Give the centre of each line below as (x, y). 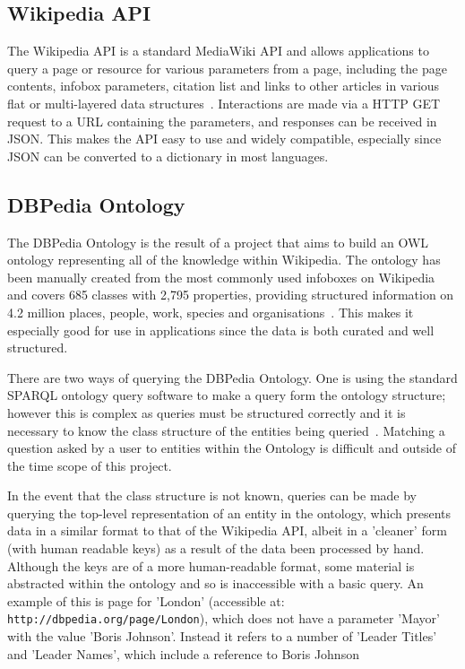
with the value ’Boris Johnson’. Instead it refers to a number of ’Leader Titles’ (222, 636)
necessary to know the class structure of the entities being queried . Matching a (226, 430)
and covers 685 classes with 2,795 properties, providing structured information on (231, 295)
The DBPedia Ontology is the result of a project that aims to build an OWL (218, 242)
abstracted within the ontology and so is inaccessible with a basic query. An (215, 583)
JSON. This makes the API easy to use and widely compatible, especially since (224, 139)
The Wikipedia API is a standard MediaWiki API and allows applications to (218, 51)
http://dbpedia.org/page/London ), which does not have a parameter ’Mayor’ (224, 618)
